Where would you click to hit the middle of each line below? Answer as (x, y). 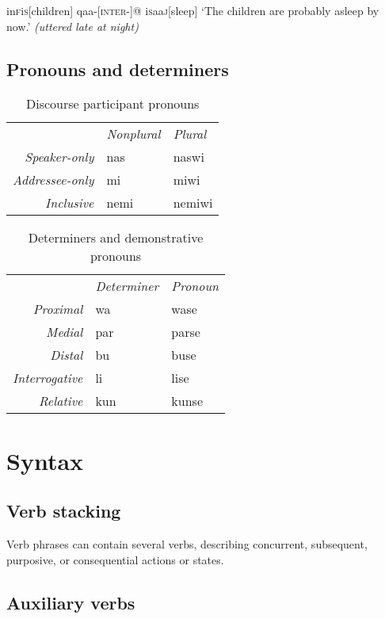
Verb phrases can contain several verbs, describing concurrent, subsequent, (187, 543)
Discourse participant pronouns (112, 104)
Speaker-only (59, 157)
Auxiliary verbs (71, 602)
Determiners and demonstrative (116, 238)
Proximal (58, 309)
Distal (67, 355)
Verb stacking (64, 511)
